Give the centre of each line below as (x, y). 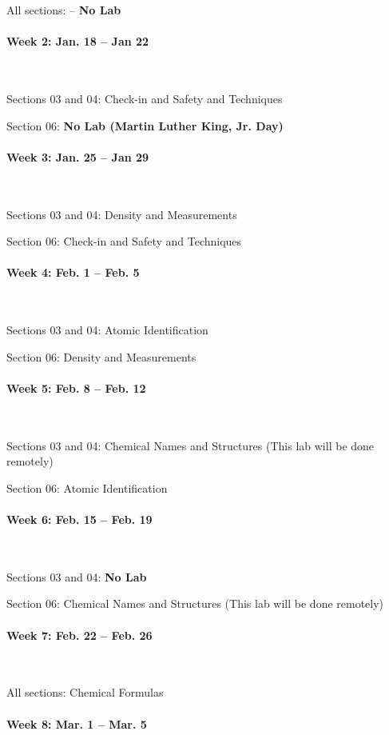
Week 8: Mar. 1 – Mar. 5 (77, 723)
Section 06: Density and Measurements (101, 356)
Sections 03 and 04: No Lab (77, 576)
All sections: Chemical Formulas (85, 692)
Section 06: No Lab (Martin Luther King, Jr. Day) (145, 125)
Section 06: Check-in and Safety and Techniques (124, 241)
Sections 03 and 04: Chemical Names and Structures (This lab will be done (191, 445)
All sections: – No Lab (64, 10)
